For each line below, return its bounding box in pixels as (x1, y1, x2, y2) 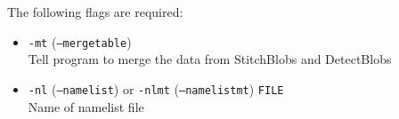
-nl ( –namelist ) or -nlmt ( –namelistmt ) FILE (28, 79, 284, 98)
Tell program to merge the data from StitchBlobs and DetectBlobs (28, 50, 392, 68)
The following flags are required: (7, 3, 183, 20)
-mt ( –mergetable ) (28, 32, 132, 51)
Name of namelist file (28, 97, 144, 115)
